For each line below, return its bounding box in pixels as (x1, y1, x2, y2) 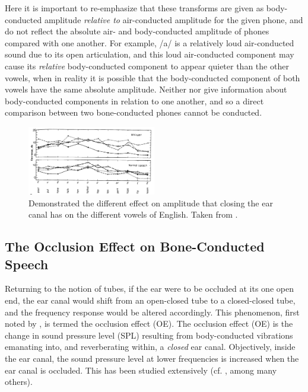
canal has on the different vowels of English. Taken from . (28, 208, 238, 221)
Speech (5, 254, 49, 273)
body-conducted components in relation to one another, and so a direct (5, 94, 264, 107)
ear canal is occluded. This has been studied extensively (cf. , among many (5, 364, 277, 376)
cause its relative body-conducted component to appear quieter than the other (5, 59, 289, 72)
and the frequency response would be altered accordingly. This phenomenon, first (5, 305, 300, 318)
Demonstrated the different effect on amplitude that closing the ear (28, 196, 273, 209)
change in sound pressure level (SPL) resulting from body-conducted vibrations (5, 329, 293, 341)
